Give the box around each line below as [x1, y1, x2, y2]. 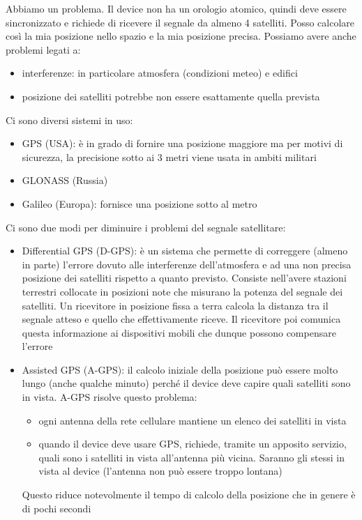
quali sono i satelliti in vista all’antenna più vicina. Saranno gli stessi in [38, 450, 345, 464]
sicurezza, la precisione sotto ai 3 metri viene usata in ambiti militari [22, 149, 317, 164]
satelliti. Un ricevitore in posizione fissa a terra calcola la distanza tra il [22, 298, 329, 312]
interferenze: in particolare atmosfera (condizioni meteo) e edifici [22, 66, 298, 80]
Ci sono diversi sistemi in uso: [6, 112, 133, 127]
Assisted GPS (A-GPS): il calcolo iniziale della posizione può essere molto [22, 362, 338, 376]
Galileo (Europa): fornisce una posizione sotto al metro [22, 196, 257, 211]
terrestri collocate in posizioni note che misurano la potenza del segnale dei [22, 284, 343, 298]
